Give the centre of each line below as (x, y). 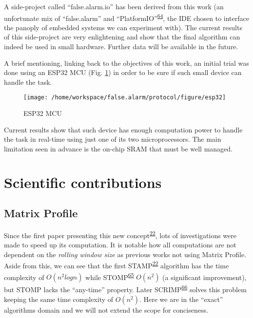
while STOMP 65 (110, 276)
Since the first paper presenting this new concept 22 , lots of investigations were (120, 234)
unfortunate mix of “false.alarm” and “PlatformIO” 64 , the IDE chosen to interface (126, 17)
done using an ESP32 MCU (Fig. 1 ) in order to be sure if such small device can (123, 72)
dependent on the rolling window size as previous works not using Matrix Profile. (125, 254)
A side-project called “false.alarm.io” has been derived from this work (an (114, 6)
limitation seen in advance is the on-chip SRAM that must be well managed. (118, 148)
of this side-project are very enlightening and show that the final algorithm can (122, 37)
